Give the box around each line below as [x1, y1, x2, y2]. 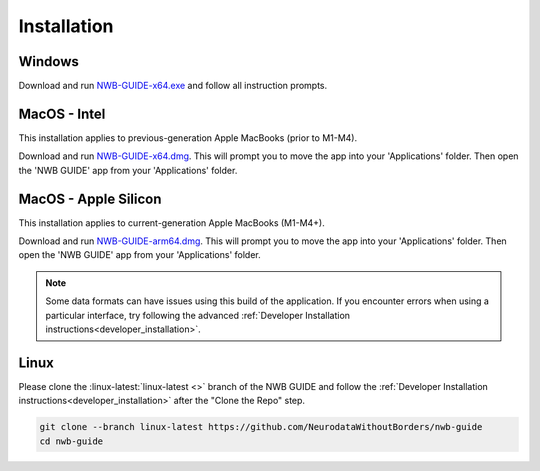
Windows [18, 53, 79, 70]
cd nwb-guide [39, 435, 104, 447]
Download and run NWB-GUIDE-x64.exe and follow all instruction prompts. [18, 80, 328, 92]
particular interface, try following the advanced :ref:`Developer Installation [45, 309, 350, 321]
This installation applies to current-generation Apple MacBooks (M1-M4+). [18, 216, 325, 229]
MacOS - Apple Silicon [18, 190, 162, 207]
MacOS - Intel [18, 105, 106, 122]
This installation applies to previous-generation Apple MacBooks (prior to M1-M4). [18, 131, 358, 144]
